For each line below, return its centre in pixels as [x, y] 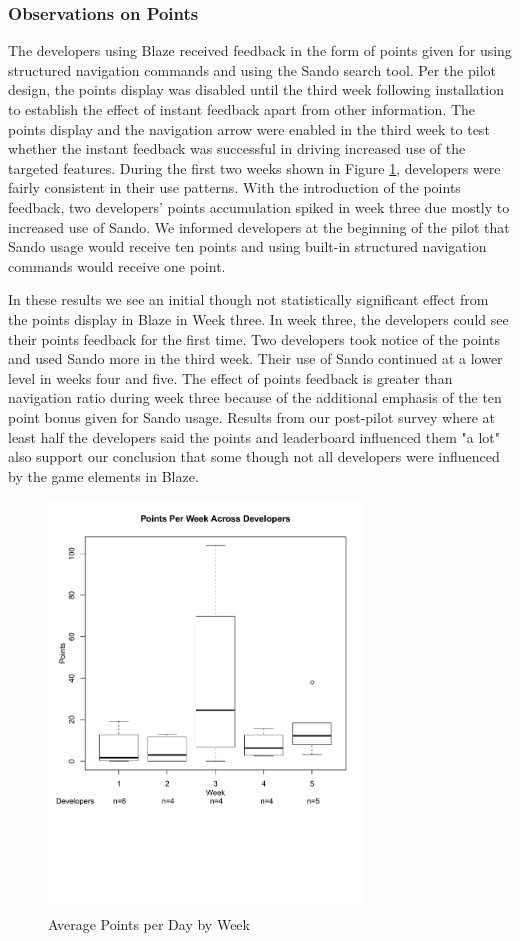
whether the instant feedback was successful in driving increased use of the [237, 148]
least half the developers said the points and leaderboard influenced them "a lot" [254, 436]
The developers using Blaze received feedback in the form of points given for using [260, 50]
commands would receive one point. [117, 265]
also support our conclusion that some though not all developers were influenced [254, 456]
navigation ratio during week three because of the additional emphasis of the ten [255, 397]
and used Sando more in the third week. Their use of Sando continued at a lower [255, 358]
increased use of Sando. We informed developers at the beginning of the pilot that [259, 226]
